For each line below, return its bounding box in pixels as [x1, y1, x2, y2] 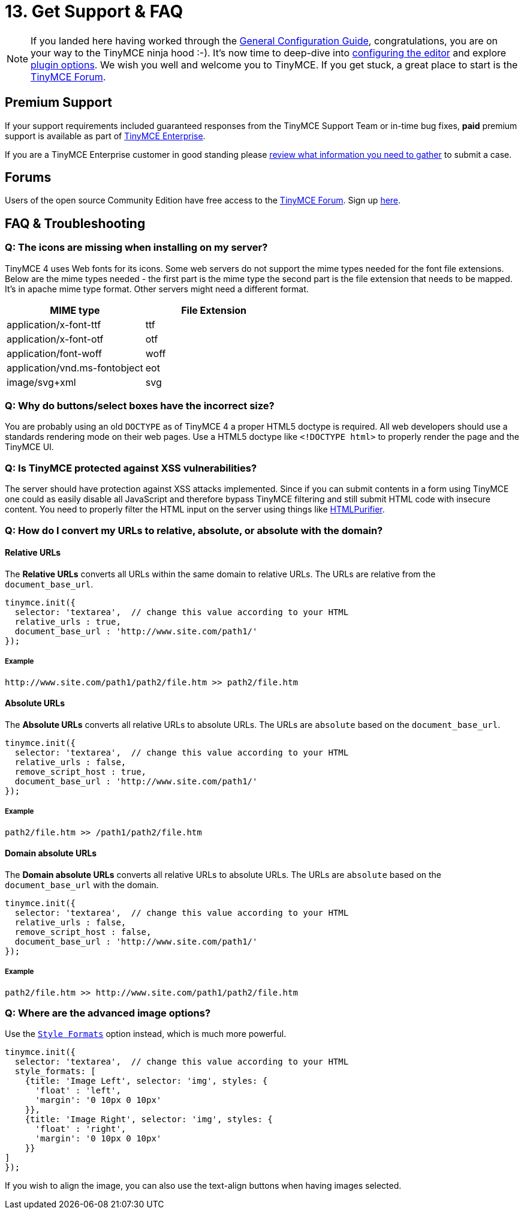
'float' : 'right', [35, 1124, 127, 1134]
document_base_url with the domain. [5, 879, 159, 890]
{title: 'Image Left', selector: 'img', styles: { [25, 1076, 268, 1086]
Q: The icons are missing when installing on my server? [5, 241, 268, 254]
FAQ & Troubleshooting [5, 215, 146, 231]
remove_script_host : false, [14, 927, 152, 937]
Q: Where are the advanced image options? [5, 1006, 211, 1019]
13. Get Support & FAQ [5, 1, 183, 22]
